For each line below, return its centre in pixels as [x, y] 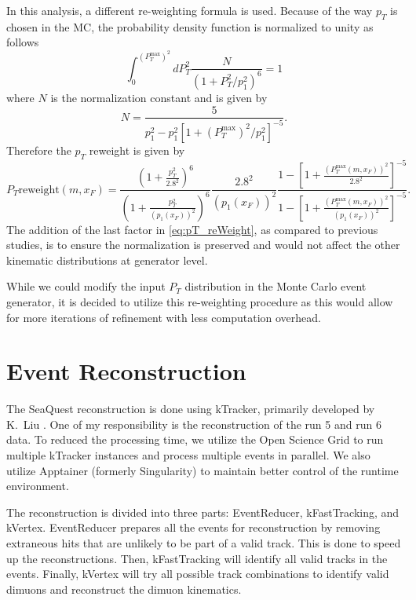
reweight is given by [137, 150]
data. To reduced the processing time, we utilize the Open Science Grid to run [195, 439]
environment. [38, 486]
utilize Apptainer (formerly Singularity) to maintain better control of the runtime [203, 470]
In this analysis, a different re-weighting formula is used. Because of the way [190, 10]
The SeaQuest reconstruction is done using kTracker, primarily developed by [191, 409]
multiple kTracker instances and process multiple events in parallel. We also [188, 455]
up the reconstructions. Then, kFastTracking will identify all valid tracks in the [197, 558]
